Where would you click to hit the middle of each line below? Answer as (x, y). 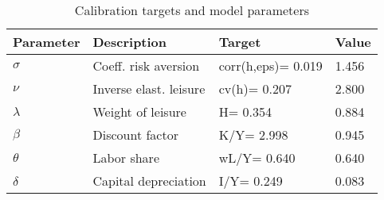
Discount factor (135, 135)
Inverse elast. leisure (149, 88)
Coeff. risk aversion (146, 65)
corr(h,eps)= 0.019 (270, 65)
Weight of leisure (139, 112)
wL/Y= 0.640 (257, 158)
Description (130, 42)
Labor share (126, 158)
